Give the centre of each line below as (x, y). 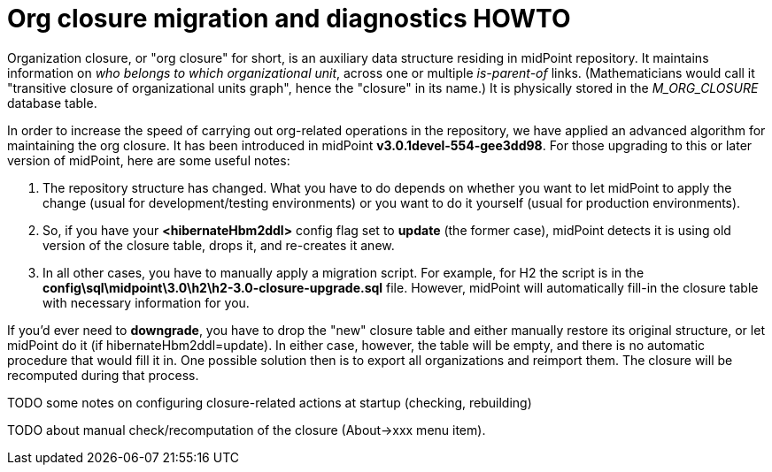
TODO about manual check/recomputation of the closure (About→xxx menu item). (247, 430)
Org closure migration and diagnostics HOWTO (289, 19)
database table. (52, 103)
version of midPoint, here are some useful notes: (149, 160)
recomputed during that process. (103, 375)
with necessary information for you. (146, 302)
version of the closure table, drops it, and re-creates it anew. (219, 245)
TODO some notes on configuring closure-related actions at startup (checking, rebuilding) (270, 402)
